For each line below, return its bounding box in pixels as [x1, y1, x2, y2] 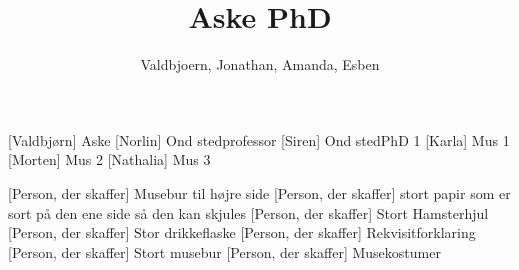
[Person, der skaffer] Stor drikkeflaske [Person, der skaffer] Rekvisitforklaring [8, 222, 476, 243]
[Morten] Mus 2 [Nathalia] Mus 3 [8, 149, 211, 170]
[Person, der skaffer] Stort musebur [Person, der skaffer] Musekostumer [8, 241, 441, 262]
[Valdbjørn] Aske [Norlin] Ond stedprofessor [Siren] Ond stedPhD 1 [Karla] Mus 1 [8, 129, 510, 150]
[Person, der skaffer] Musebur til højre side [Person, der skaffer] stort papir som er [8, 182, 511, 203]
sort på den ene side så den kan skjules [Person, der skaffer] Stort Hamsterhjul [8, 202, 489, 223]
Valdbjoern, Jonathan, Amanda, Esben [140, 54, 380, 75]
